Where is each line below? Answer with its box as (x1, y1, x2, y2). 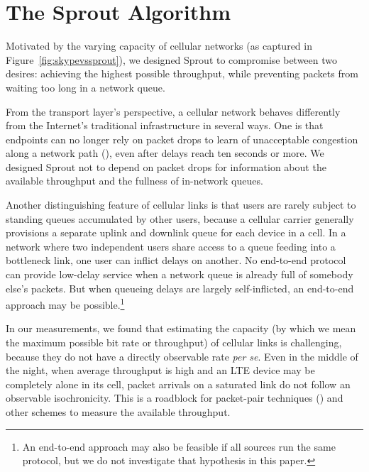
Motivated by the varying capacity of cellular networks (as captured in (6, 38, 312, 53)
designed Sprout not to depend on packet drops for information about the (6, 159, 326, 174)
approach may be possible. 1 (6, 295, 125, 312)
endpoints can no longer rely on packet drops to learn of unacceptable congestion (6, 131, 358, 146)
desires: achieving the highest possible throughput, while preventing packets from (6, 66, 358, 81)
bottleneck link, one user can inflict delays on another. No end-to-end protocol (6, 253, 346, 268)
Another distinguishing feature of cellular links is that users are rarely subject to (6, 197, 356, 212)
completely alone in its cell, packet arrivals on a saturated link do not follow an (6, 376, 351, 391)
